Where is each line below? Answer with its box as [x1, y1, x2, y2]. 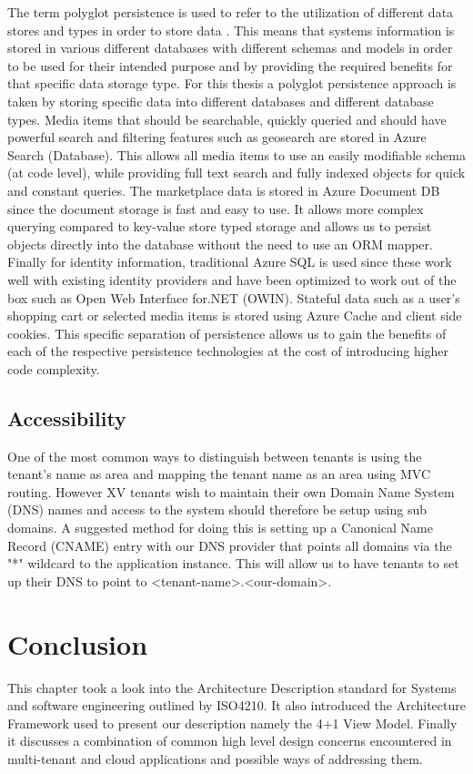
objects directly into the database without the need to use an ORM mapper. [7, 234, 433, 253]
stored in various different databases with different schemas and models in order [7, 38, 453, 57]
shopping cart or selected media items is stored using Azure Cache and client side [7, 306, 462, 325]
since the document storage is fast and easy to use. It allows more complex [7, 199, 424, 218]
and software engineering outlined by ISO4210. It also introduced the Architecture [7, 696, 466, 715]
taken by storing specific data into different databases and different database [7, 91, 434, 110]
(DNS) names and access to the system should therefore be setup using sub [7, 500, 427, 519]
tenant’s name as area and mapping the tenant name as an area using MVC [7, 464, 431, 484]
